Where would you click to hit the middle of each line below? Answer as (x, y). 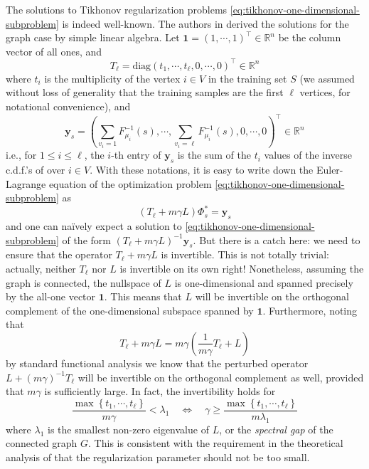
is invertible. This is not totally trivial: (245, 254)
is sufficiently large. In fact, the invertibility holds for (160, 391)
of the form (86, 239)
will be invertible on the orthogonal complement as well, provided (221, 377)
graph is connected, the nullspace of (84, 282)
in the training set (247, 78)
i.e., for (21, 155)
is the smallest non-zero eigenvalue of (128, 429)
